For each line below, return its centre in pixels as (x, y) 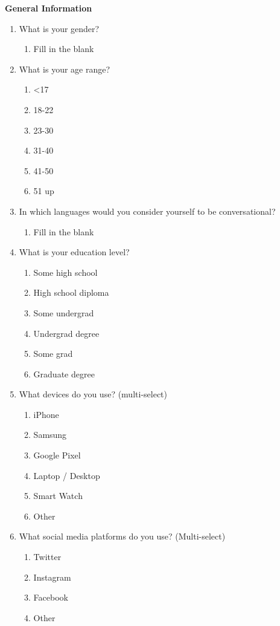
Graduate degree (64, 373)
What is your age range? (65, 69)
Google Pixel (57, 455)
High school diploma (71, 292)
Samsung (50, 435)
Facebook (51, 597)
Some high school (65, 272)
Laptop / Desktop (67, 475)
